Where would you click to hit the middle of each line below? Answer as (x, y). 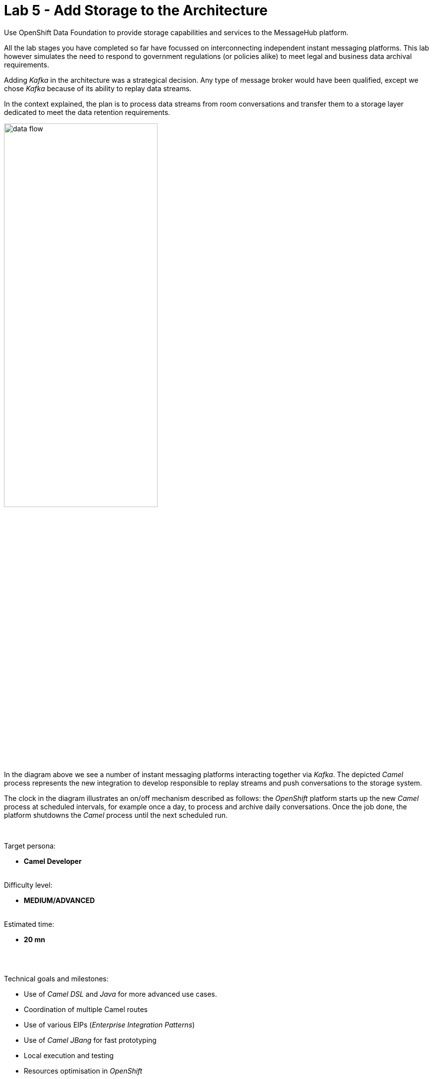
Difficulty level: (28, 885)
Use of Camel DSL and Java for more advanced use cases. (120, 994)
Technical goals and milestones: (56, 978)
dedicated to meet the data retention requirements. (87, 112)
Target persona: (30, 846)
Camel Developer (53, 861)
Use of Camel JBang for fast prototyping (90, 1040)
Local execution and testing (69, 1055)
